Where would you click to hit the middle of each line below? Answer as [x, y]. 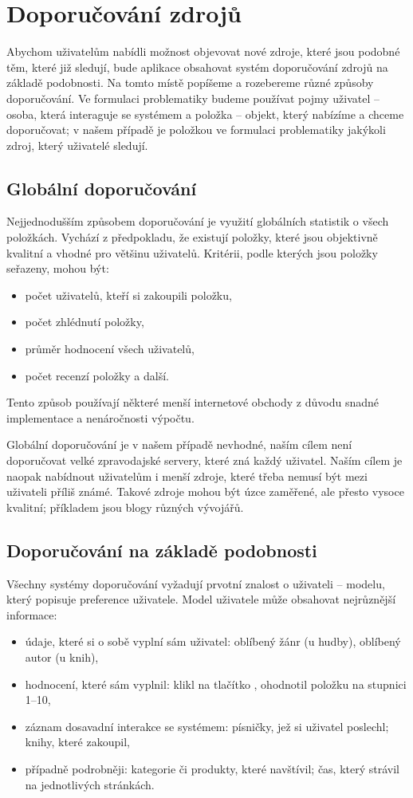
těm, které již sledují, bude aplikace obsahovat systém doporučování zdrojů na [197, 67]
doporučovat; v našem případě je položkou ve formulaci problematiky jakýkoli [196, 130]
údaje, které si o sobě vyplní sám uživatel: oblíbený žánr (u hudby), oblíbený [213, 641]
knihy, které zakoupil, [77, 742]
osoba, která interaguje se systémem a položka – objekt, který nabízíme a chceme [205, 114]
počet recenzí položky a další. [97, 375]
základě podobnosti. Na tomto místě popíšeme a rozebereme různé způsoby [190, 83]
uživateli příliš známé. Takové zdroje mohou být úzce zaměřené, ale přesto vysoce [205, 491]
